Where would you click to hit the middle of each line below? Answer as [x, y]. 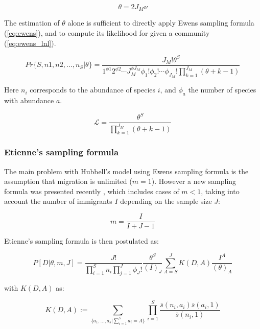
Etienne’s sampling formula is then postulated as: [81, 241]
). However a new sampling [194, 181]
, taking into [220, 191]
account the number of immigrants [58, 201]
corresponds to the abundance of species [93, 90]
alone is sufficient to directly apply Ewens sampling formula [161, 23]
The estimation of [32, 23]
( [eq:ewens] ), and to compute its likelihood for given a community [107, 33]
